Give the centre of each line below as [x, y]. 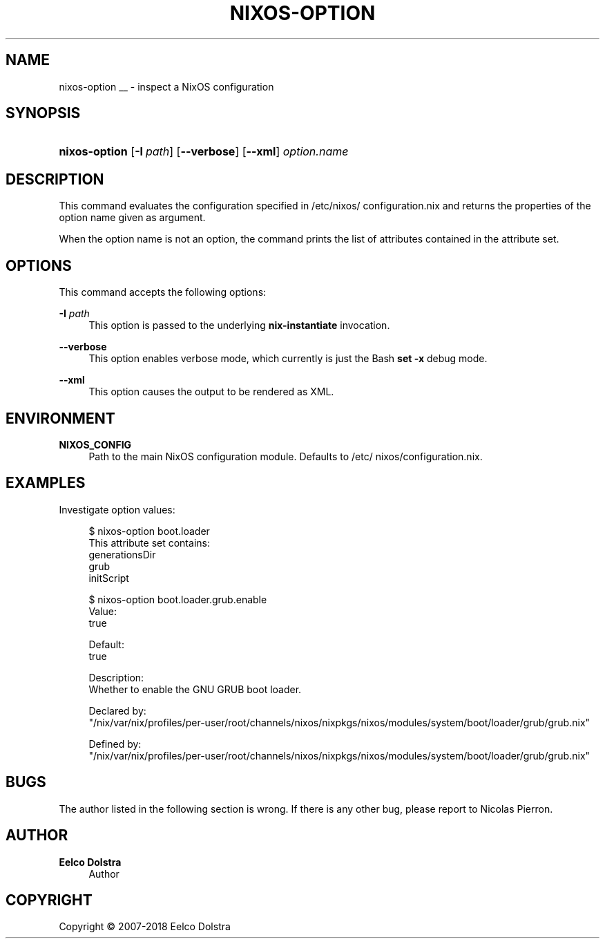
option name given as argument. [132, 218]
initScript [109, 578]
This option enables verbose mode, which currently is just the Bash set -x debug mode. [288, 359]
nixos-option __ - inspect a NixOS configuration [166, 86]
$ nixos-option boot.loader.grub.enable [178, 599]
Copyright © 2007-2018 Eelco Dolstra [145, 927]
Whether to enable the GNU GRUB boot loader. [195, 689]
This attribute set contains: [149, 542]
